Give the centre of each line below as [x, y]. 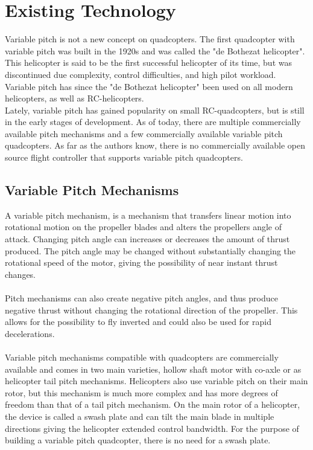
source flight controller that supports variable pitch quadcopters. [124, 157]
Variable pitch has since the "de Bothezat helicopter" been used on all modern [149, 86]
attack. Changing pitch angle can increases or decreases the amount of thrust [147, 239]
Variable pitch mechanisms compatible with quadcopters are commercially [142, 357]
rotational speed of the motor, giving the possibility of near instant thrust [141, 262]
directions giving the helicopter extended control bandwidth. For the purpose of [152, 428]
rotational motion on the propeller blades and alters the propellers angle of [144, 227]
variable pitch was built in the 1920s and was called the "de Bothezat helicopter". [155, 50]
